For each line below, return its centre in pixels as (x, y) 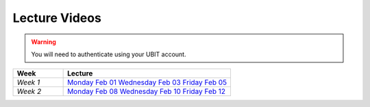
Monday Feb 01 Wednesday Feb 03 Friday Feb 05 (147, 82)
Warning (44, 42)
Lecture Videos (57, 18)
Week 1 (28, 82)
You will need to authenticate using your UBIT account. (109, 54)
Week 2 (29, 91)
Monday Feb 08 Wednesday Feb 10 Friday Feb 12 (147, 91)
